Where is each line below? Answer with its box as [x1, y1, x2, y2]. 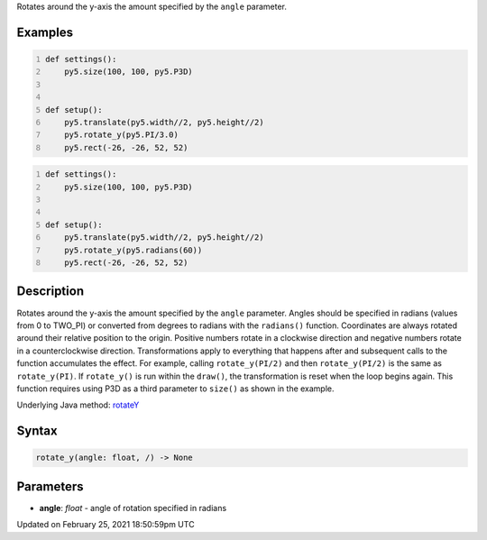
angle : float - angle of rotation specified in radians [39, 502, 227, 513]
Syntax [16, 424, 58, 439]
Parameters [16, 479, 84, 494]
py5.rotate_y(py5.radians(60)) [64, 244, 203, 255]
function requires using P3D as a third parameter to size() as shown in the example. [16, 383, 335, 394]
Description [16, 284, 85, 299]
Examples [16, 24, 74, 40]
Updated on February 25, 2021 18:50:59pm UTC [16, 519, 195, 530]
